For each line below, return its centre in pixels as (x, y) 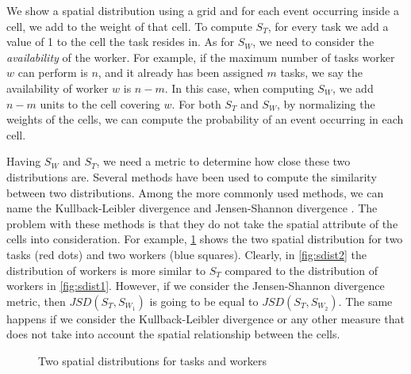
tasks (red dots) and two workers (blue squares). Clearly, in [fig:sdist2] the (186, 254)
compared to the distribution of (302, 270)
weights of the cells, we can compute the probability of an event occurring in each (205, 119)
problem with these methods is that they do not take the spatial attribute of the (202, 223)
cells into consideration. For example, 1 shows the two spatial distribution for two (205, 239)
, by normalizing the (326, 103)
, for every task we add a (328, 26)
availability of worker (58, 88)
